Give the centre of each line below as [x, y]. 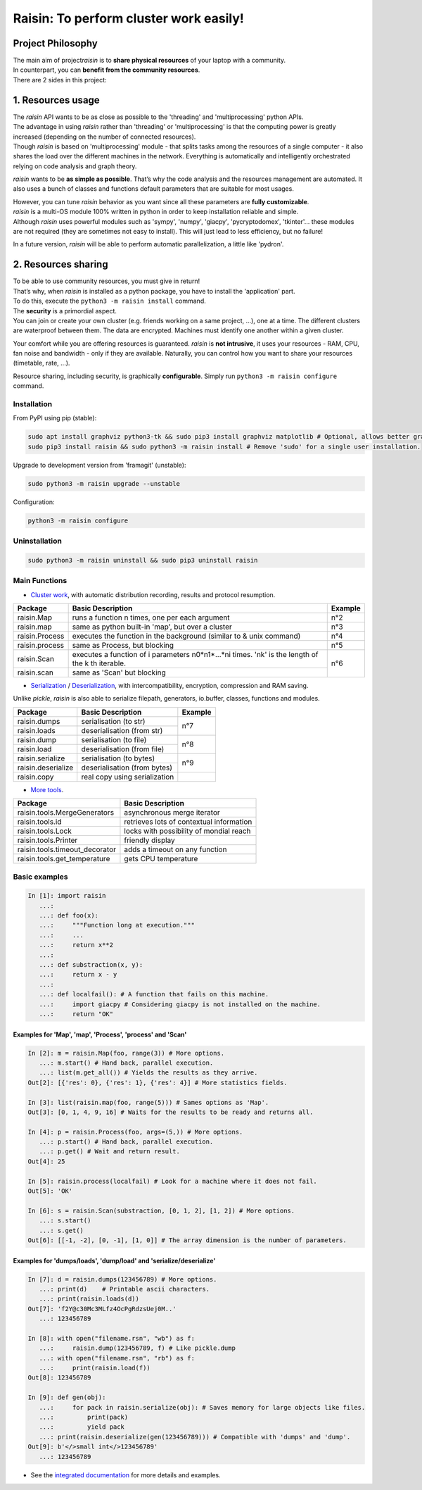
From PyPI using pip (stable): [55, 418]
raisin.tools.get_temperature [64, 859]
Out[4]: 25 [46, 1161]
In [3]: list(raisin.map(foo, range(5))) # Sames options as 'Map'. [148, 1102]
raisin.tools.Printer [47, 840]
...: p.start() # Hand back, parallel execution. [126, 1142]
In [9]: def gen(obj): [67, 1397]
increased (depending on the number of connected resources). [104, 137]
